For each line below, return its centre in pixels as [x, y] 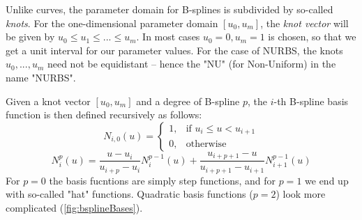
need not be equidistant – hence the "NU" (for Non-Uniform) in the [191, 64]
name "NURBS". [41, 77]
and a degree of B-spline [188, 101]
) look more [301, 194]
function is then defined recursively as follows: [104, 115]
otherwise [206, 144]
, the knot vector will [304, 23]
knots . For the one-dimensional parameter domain [112, 23]
